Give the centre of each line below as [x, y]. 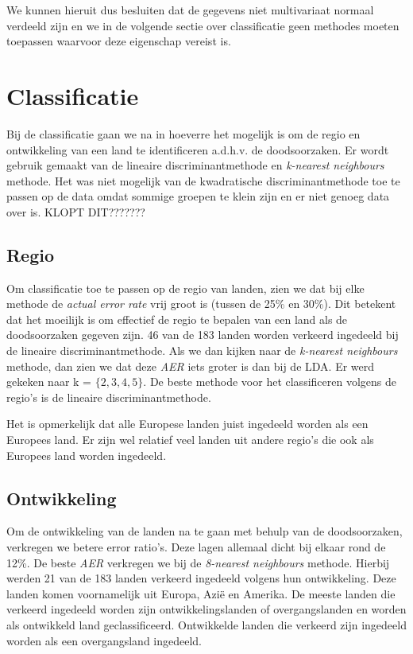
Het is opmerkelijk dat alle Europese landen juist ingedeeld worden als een [187, 424]
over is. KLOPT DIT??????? [76, 211]
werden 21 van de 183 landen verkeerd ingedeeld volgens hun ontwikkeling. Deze [201, 578]
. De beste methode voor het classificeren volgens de [270, 381]
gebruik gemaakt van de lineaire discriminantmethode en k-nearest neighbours [195, 165]
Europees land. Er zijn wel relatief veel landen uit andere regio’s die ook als [190, 440]
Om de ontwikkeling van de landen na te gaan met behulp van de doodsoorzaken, [205, 531]
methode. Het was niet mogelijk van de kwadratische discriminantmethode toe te [203, 180]
